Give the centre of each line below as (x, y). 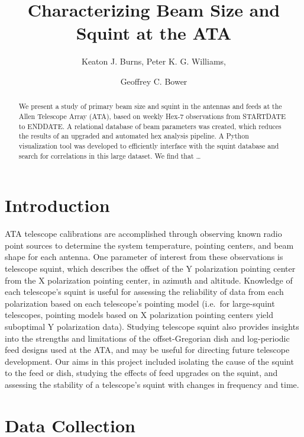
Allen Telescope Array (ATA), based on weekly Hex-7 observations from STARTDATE (152, 116)
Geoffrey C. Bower (154, 81)
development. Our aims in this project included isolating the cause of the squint (149, 361)
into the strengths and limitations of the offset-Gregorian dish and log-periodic (147, 338)
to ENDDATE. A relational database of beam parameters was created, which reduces (150, 126)
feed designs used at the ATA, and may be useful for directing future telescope (147, 350)
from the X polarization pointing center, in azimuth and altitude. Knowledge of (149, 280)
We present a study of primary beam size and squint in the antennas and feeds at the (150, 106)
